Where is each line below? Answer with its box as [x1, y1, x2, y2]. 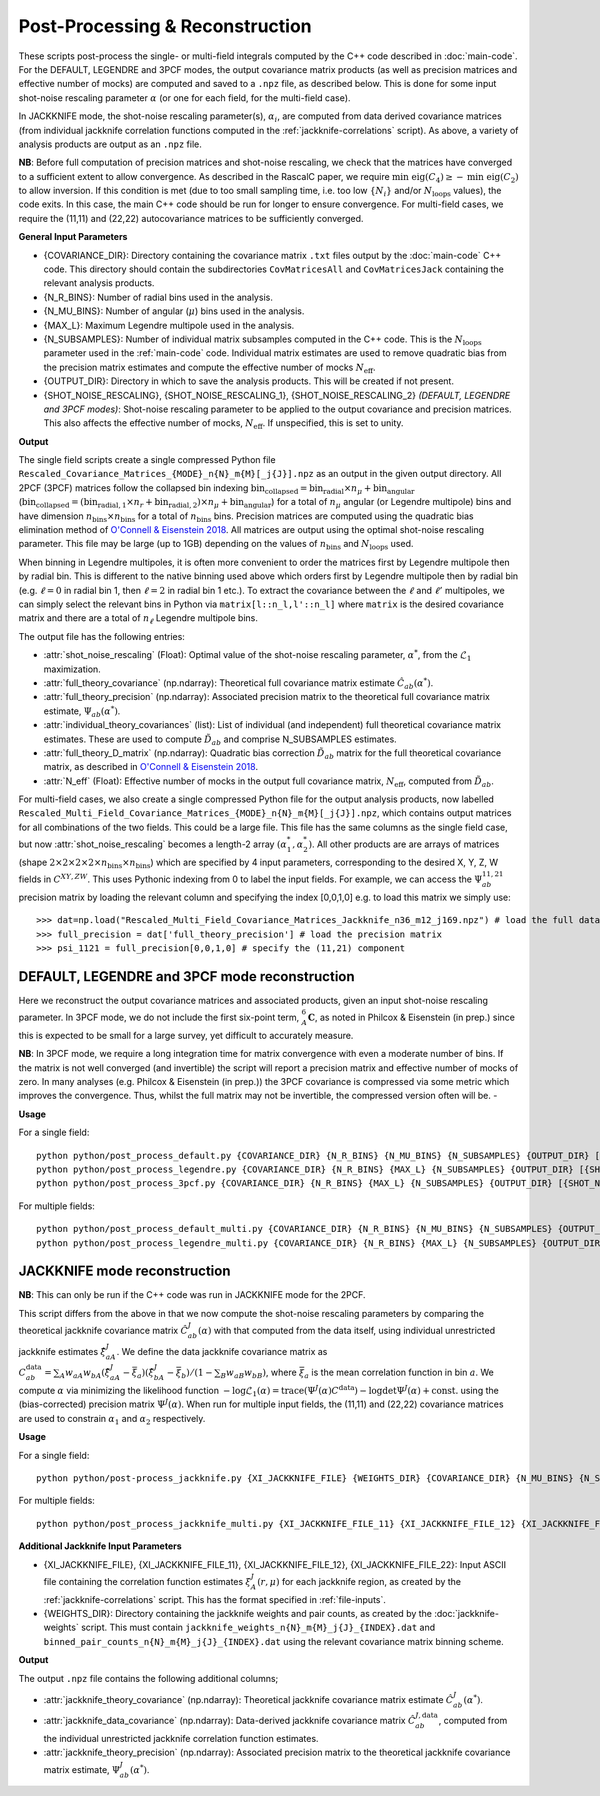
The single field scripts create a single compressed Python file [18, 454, 276, 466]
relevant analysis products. [43, 277, 155, 289]
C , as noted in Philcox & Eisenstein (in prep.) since [307, 1011, 515, 1024]
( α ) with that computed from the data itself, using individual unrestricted [198, 1325, 496, 1337]
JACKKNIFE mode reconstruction [18, 1263, 231, 1280]
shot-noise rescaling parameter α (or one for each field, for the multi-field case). [18, 91, 351, 104]
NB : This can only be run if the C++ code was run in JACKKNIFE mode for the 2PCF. [18, 1289, 366, 1301]
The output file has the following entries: [18, 630, 185, 642]
